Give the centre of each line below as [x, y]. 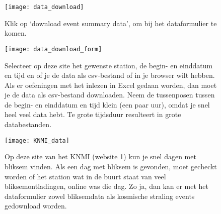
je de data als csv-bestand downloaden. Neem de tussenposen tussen [110, 95]
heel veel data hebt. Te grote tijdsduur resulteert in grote [93, 114]
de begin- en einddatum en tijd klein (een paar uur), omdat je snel [107, 104]
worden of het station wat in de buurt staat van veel [85, 176]
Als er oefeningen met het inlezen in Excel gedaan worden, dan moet [111, 85]
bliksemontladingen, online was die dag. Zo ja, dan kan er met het [107, 186]
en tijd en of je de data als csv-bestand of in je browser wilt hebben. [110, 75]
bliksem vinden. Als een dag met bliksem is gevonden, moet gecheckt [111, 166]
